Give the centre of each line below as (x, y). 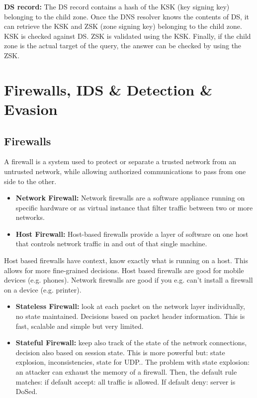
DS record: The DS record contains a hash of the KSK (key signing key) (117, 6)
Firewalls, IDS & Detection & (108, 89)
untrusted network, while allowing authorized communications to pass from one (125, 171)
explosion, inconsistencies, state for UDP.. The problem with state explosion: (132, 362)
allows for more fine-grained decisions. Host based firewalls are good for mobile (124, 270)
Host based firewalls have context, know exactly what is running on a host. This (126, 260)
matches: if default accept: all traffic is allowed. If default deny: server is (126, 381)
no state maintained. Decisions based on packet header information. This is (130, 316)
